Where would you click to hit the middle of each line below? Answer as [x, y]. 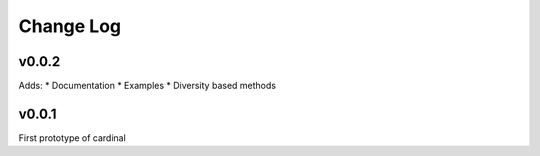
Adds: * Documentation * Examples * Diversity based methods [147, 86]
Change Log [70, 26]
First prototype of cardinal [72, 137]
